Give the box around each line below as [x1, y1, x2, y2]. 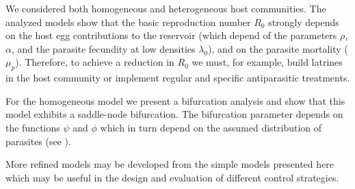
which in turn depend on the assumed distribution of [100, 120, 322, 134]
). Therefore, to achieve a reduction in [15, 55, 174, 69]
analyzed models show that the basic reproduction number [5, 14, 251, 29]
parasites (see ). [5, 134, 71, 148]
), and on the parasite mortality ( [208, 41, 348, 55]
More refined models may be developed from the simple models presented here [5, 157, 334, 171]
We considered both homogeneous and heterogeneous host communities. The [5, 1, 326, 15]
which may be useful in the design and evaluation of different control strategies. [5, 170, 339, 184]
